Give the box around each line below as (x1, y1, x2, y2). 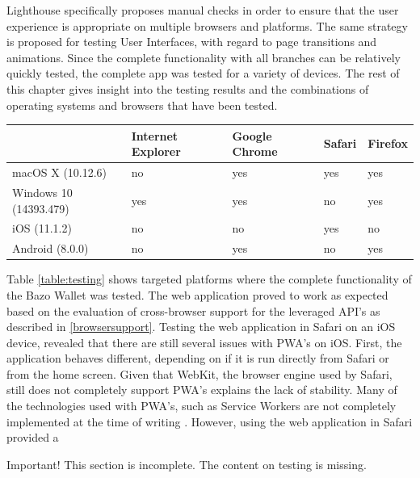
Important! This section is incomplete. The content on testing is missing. (6, 455, 367, 472)
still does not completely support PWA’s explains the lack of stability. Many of (6, 381, 397, 398)
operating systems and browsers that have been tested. (6, 96, 278, 113)
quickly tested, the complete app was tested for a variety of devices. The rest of (6, 65, 400, 82)
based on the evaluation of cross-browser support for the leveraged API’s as (6, 302, 380, 319)
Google (232, 127, 272, 144)
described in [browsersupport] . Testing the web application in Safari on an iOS (6, 318, 396, 335)
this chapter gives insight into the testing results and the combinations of (6, 80, 369, 97)
